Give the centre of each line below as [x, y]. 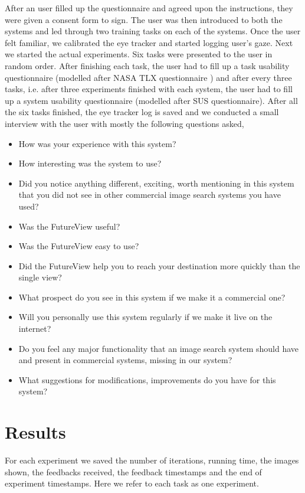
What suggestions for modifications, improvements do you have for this [147, 379]
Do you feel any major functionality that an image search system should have [159, 348]
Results [35, 432]
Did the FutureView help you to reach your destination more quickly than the [159, 265]
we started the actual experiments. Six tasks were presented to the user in [139, 54]
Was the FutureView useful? [69, 226]
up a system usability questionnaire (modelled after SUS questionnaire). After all [151, 100]
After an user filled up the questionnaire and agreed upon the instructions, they [149, 8]
